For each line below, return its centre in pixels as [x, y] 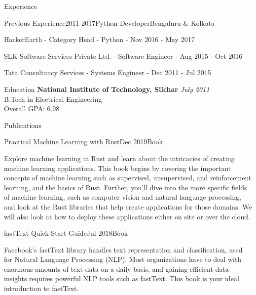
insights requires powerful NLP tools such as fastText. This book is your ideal [122, 278]
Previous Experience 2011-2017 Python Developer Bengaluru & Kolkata [110, 22]
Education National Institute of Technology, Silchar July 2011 [107, 89]
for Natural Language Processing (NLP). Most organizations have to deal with [123, 259]
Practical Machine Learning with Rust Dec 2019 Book [83, 142]
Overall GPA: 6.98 [32, 108]
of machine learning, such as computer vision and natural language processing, [123, 197]
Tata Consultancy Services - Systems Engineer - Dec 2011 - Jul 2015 [108, 72]
